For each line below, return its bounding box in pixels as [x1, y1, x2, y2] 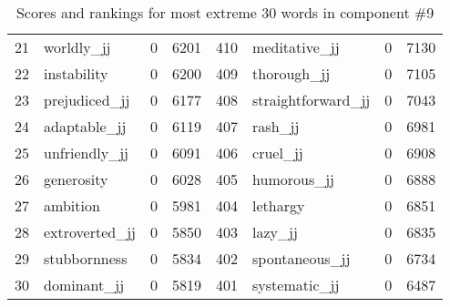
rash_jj [252, 116, 300, 137]
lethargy [252, 195, 305, 216]
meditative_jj [252, 36, 340, 57]
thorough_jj [252, 63, 331, 84]
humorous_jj [252, 169, 334, 189]
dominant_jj [44, 274, 125, 295]
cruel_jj [252, 142, 303, 163]
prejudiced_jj [44, 89, 130, 110]
